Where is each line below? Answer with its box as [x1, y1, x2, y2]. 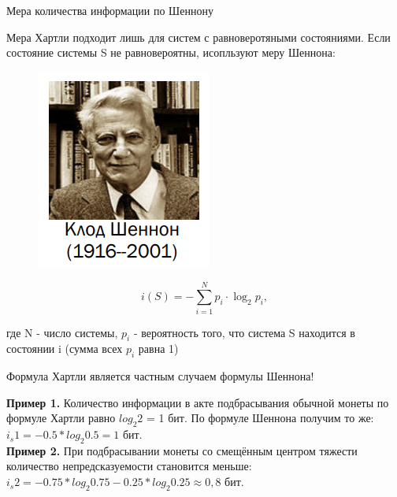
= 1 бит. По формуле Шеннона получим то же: [147, 410, 374, 426]
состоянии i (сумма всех [6, 340, 123, 357]
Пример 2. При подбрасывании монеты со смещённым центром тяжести [6, 442, 358, 458]
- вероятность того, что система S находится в [133, 324, 355, 340]
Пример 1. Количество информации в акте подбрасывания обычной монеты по [6, 394, 389, 410]
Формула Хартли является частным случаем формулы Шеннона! [6, 368, 314, 384]
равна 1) [138, 340, 179, 357]
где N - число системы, [6, 324, 118, 340]
